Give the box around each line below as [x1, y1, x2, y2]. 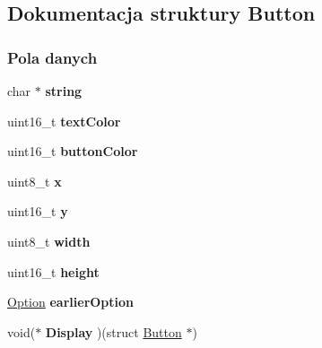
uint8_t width [7, 231, 91, 250]
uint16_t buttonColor [7, 142, 138, 161]
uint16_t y [7, 202, 68, 221]
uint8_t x [7, 171, 62, 190]
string [45, 82, 83, 100]
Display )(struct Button [45, 322, 182, 341]
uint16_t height [7, 262, 100, 281]
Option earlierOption [7, 292, 135, 311]
